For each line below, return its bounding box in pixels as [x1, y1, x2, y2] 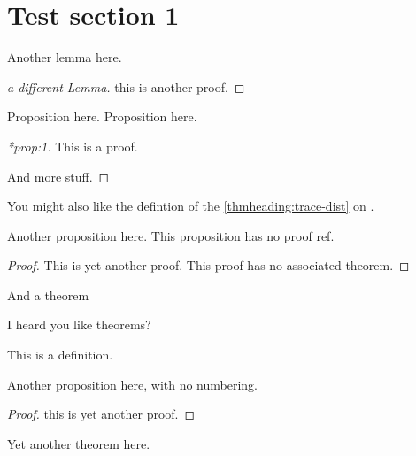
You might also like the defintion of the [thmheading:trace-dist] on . [7, 197, 374, 215]
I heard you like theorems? [7, 315, 151, 334]
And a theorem [7, 285, 89, 304]
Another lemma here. [7, 48, 122, 66]
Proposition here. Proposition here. [7, 107, 197, 126]
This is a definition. [7, 345, 113, 364]
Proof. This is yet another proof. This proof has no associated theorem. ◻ [7, 256, 410, 274]
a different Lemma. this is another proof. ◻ [7, 77, 245, 96]
